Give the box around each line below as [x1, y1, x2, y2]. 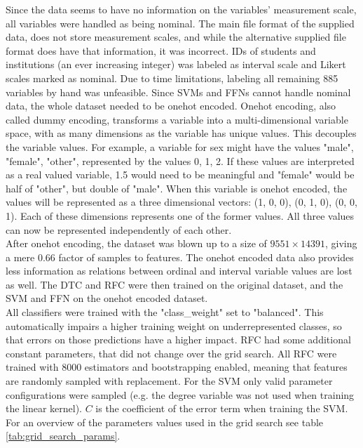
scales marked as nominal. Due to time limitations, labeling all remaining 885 [6, 70, 338, 85]
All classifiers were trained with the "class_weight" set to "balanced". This [6, 305, 324, 319]
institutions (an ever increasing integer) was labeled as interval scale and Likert [6, 57, 346, 72]
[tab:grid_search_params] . [6, 428, 121, 443]
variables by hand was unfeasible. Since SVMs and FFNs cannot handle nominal [6, 84, 351, 99]
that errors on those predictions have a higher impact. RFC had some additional [6, 332, 351, 347]
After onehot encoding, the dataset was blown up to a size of [6, 236, 267, 251]
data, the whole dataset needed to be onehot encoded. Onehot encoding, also [6, 98, 336, 113]
